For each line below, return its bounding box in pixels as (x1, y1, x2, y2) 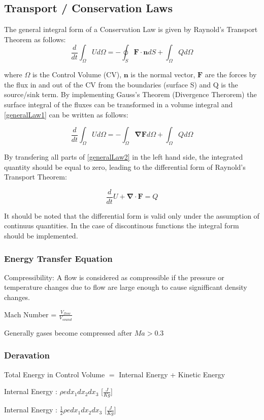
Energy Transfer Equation (4, 252, 113, 264)
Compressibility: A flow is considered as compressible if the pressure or (4, 272, 224, 282)
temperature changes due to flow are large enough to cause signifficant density (4, 282, 247, 292)
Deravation (4, 349, 50, 362)
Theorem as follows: (4, 34, 66, 44)
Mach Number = (4, 309, 57, 319)
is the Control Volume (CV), (32, 69, 122, 80)
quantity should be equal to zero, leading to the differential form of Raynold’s (4, 161, 246, 172)
